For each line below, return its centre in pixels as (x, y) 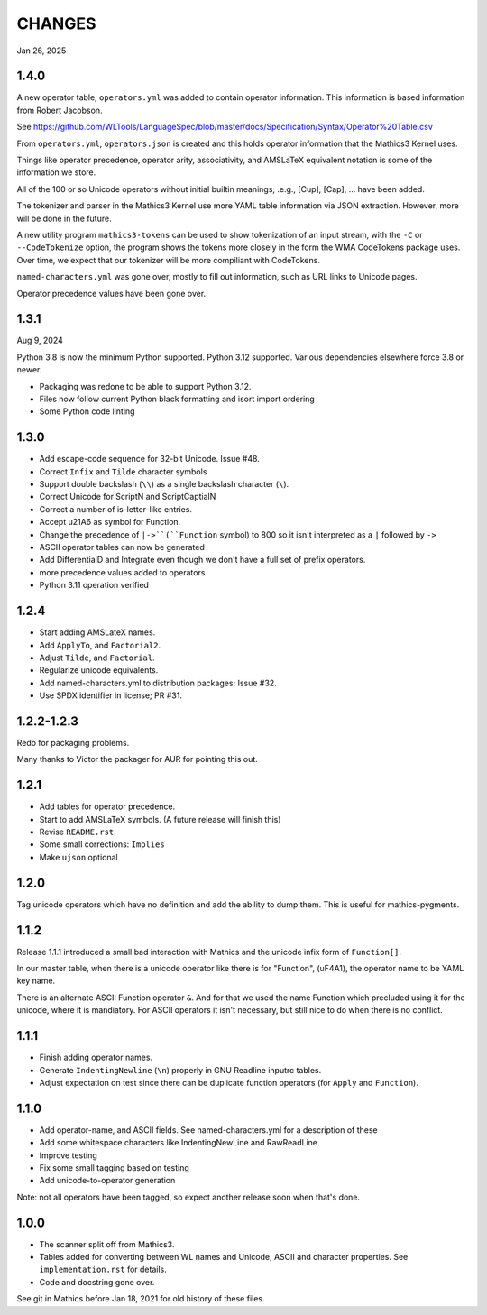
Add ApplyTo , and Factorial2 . (100, 645)
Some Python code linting (87, 411)
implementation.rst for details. (103, 1269)
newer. (29, 370)
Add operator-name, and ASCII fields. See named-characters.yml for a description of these (208, 1130)
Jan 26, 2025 (41, 51)
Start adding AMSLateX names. (97, 632)
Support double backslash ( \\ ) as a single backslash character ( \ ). (164, 484)
